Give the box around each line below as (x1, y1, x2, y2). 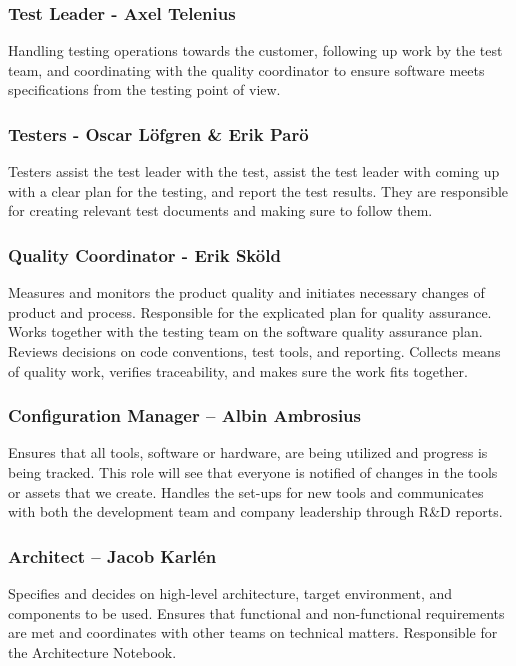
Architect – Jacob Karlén (8, 543, 217, 568)
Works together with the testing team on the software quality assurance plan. (8, 321, 483, 342)
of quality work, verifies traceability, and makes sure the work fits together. (8, 360, 468, 381)
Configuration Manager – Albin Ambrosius (8, 403, 361, 428)
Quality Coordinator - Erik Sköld (8, 242, 281, 267)
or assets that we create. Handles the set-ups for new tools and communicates (8, 481, 484, 502)
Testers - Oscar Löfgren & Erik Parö (8, 121, 309, 146)
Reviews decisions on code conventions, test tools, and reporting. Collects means (8, 341, 501, 361)
